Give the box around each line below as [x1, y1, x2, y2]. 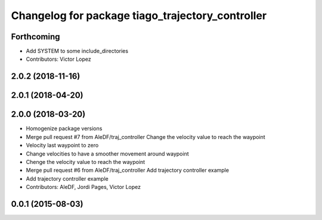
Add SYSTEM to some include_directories [26, 48, 128, 55]
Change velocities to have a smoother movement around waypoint [26, 150, 189, 157]
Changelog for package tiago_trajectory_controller [11, 9, 267, 22]
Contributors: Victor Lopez [26, 55, 92, 63]
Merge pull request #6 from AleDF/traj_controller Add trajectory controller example [26, 167, 230, 174]
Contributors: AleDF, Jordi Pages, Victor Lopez [26, 184, 141, 191]
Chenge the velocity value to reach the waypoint [26, 158, 145, 165]
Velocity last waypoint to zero [26, 142, 99, 149]
